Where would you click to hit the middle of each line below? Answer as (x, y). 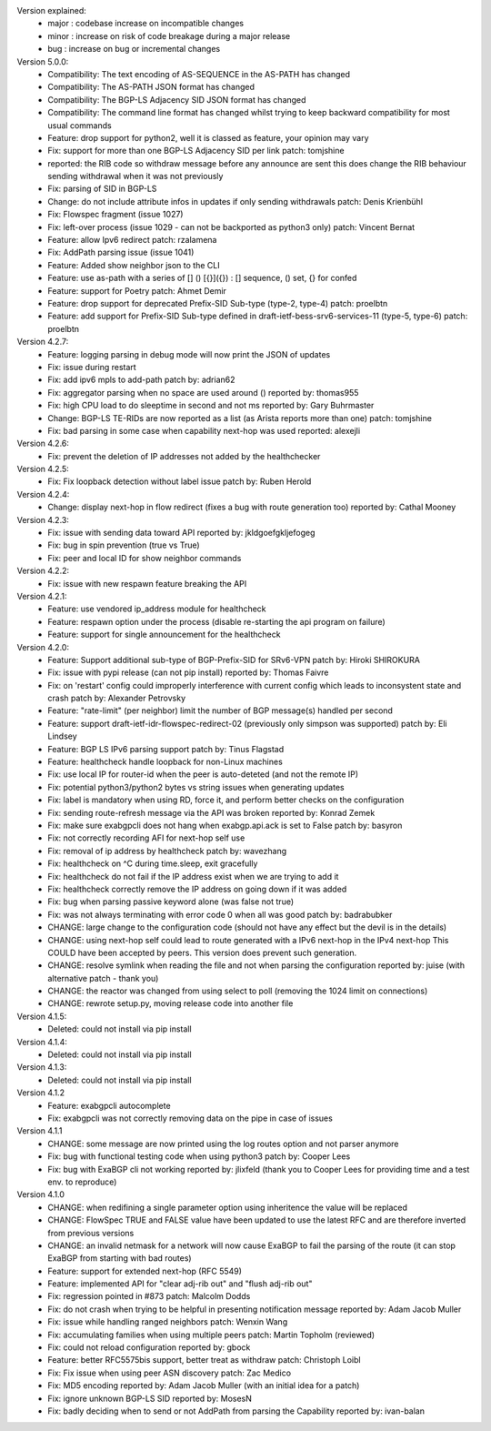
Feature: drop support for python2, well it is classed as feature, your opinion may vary (208, 137)
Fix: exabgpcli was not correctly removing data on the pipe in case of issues (190, 1118)
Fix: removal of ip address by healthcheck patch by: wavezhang (167, 851)
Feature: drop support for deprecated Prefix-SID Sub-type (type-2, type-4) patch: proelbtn (218, 303)
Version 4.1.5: (42, 1016)
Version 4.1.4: (42, 1042)
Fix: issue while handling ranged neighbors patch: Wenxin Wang (168, 1322)
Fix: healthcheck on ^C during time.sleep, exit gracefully (153, 863)
